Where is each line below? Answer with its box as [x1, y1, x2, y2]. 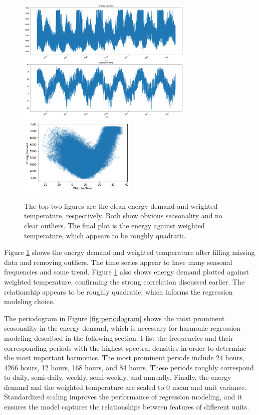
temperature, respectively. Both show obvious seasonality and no [24, 210, 222, 221]
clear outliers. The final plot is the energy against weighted [24, 220, 205, 230]
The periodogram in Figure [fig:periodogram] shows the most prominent [4, 313, 225, 323]
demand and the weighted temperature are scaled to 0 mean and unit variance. [4, 381, 246, 392]
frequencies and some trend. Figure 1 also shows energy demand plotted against [4, 266, 249, 277]
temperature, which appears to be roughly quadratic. [24, 230, 187, 240]
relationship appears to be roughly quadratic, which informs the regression [4, 286, 233, 297]
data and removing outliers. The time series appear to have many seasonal [4, 256, 232, 267]
